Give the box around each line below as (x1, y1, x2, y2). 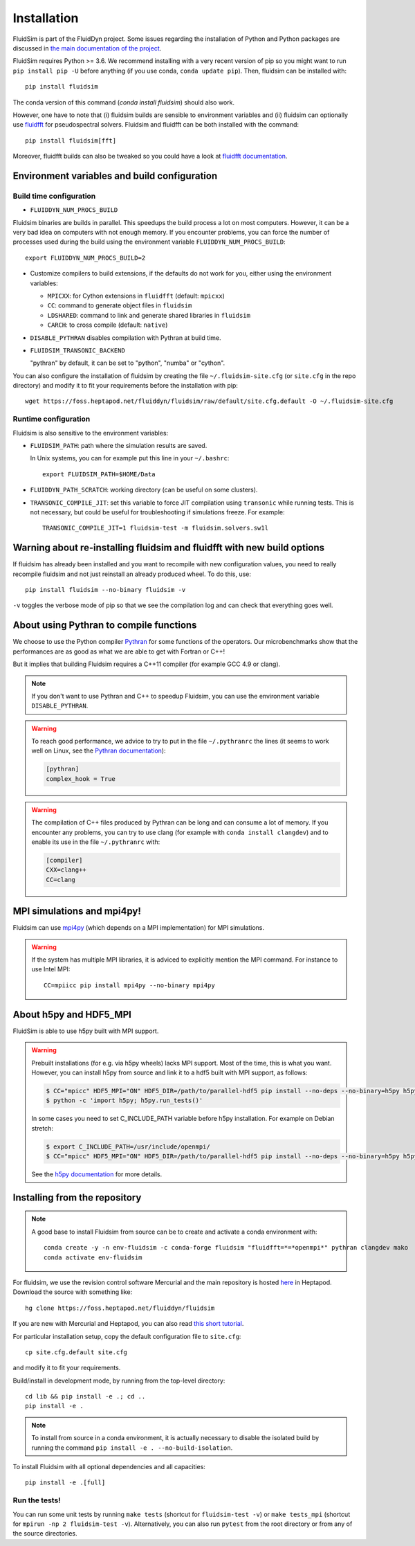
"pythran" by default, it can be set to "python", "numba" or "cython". (30, 359, 225, 367)
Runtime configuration (12, 414, 91, 424)
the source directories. (12, 1529, 77, 1538)
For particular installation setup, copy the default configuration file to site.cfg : (12, 1332, 241, 1340)
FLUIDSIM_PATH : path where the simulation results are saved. (30, 442, 207, 449)
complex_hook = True (46, 775, 116, 782)
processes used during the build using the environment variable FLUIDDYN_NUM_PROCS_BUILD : (12, 237, 286, 246)
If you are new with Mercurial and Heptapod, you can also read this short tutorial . (12, 1320, 244, 1328)
